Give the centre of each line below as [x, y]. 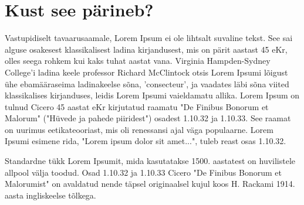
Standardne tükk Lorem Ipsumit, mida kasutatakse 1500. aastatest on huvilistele [150, 161]
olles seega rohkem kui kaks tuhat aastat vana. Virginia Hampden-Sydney [138, 61]
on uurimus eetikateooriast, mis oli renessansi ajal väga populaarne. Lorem [139, 129]
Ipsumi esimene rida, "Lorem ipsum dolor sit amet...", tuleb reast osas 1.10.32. [146, 141]
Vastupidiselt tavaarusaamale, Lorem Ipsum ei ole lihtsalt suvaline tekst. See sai [149, 38]
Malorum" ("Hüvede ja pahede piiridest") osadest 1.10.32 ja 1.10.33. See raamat [148, 118]
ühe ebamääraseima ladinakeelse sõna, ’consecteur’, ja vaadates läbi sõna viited [147, 83]
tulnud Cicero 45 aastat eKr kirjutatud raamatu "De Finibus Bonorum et [137, 106]
